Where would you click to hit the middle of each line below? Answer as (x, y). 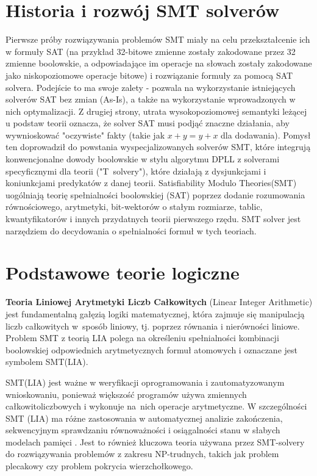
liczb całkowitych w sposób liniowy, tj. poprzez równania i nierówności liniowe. (153, 326)
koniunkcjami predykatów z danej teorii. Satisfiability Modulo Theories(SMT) (151, 183)
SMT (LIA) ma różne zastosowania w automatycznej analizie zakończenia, (144, 418)
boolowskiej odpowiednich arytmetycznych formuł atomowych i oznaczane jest (151, 349)
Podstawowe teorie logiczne (123, 272)
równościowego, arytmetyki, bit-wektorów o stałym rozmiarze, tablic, (134, 207)
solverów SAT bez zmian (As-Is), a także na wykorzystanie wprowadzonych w (151, 99)
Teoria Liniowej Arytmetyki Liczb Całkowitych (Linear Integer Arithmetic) (159, 302)
